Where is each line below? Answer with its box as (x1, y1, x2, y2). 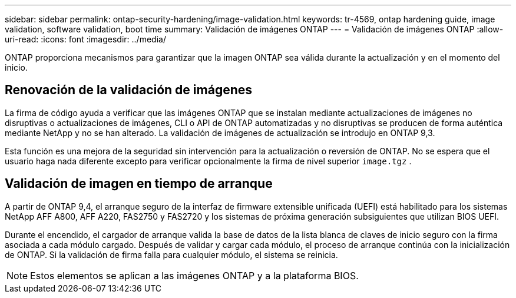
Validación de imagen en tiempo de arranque (5, 176, 273, 191)
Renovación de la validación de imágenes (5, 82, 252, 98)
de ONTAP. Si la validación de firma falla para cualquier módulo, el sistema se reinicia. (5, 249, 338, 260)
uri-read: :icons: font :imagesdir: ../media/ (5, 34, 166, 44)
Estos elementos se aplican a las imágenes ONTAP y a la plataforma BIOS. (30, 269, 359, 282)
